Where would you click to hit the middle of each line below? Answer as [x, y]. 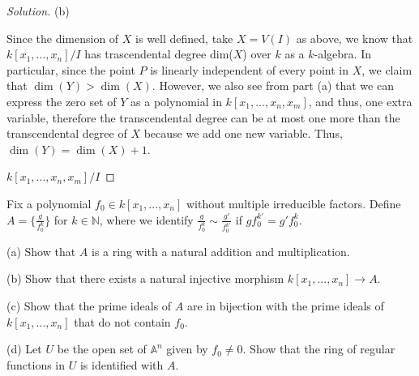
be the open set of [102, 349]
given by [187, 349]
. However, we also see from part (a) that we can [273, 85]
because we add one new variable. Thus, [243, 133]
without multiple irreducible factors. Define [293, 203]
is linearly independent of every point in [249, 69]
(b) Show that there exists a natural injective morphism [145, 278]
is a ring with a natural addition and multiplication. [221, 251]
